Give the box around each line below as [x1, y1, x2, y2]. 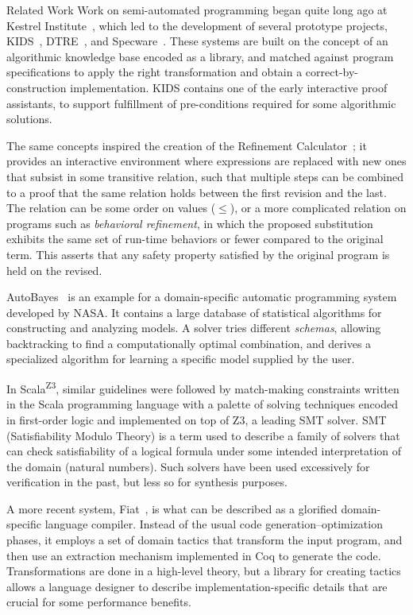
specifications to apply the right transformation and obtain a [6, 64, 303, 80]
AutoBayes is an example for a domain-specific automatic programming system [6, 288, 397, 305]
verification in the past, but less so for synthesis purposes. [6, 474, 288, 490]
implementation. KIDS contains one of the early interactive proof [70, 79, 388, 95]
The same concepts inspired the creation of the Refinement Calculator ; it [6, 137, 367, 153]
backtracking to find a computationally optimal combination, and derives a [6, 335, 372, 351]
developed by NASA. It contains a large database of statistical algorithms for [6, 304, 382, 320]
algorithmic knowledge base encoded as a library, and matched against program [6, 48, 394, 64]
